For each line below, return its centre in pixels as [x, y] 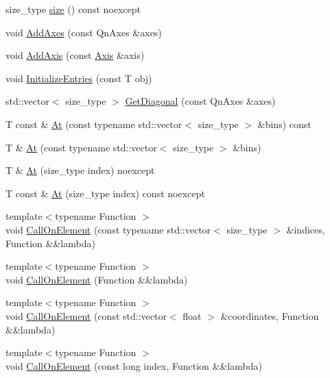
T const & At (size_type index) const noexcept [105, 193]
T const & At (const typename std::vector [94, 124]
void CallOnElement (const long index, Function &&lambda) [134, 365]
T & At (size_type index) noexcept [80, 170]
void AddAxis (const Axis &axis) [75, 55]
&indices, [306, 229]
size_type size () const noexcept [73, 9]
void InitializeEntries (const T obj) [79, 78]
